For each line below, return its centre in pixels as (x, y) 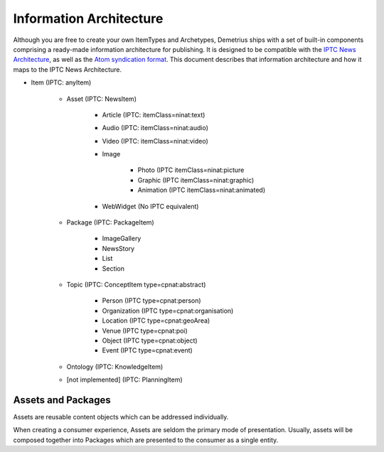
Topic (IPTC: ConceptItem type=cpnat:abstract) (136, 284)
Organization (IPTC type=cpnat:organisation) (168, 311)
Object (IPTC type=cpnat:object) (150, 340)
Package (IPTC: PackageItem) (110, 222)
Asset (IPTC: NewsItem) (101, 99)
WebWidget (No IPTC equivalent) (150, 206)
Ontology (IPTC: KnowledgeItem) (115, 367)
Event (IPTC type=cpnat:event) (148, 350)
